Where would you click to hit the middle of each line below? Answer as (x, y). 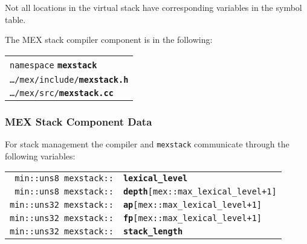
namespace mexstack (53, 65)
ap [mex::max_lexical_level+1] (192, 205)
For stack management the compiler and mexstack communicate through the (147, 144)
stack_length (153, 232)
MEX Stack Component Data (79, 121)
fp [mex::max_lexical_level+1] (192, 218)
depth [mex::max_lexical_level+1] (200, 192)
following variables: (40, 156)
